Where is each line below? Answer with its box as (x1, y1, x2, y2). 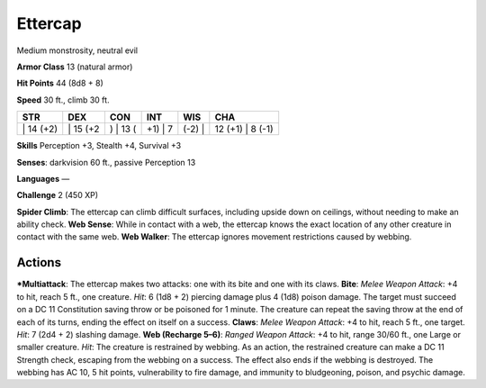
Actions (16, 255, 62, 270)
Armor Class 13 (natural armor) (16, 61, 133, 72)
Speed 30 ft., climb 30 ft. (16, 95, 110, 105)
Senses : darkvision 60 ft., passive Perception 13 (16, 157, 196, 167)
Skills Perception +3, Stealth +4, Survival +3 (16, 140, 182, 151)
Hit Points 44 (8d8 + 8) (16, 77, 103, 89)
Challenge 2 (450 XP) (16, 190, 99, 201)
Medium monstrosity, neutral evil (16, 45, 139, 56)
